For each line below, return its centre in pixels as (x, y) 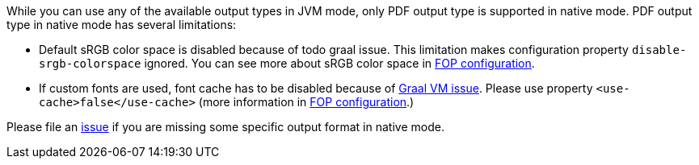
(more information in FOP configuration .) (306, 102)
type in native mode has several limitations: (122, 25)
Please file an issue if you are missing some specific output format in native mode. (225, 127)
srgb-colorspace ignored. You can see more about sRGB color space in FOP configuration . (287, 63)
